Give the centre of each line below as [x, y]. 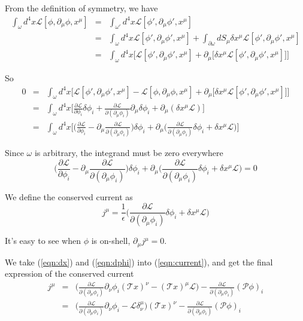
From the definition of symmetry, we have [81, 8]
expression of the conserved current [69, 273]
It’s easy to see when [43, 241]
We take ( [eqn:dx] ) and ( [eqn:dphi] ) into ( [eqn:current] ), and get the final [139, 262]
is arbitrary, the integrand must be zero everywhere [129, 153]
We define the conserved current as [69, 196]
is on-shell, [111, 241]
